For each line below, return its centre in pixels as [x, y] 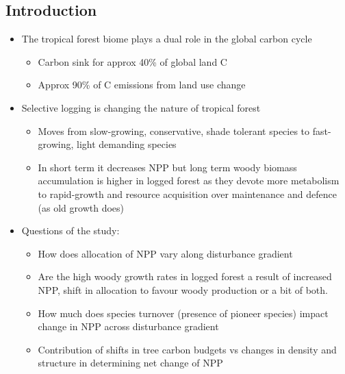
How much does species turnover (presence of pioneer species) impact [183, 313]
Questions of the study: [71, 230]
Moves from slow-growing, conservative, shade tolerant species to [174, 130]
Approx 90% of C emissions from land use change [142, 85]
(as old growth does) [81, 207]
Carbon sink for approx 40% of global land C [132, 61]
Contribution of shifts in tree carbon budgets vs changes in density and [187, 349]
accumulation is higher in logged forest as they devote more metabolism [189, 180]
